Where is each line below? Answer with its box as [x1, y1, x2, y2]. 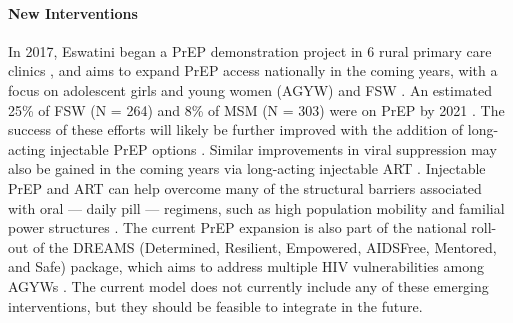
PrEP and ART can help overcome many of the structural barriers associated [8, 177, 482, 198]
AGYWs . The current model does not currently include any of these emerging [8, 275, 489, 296]
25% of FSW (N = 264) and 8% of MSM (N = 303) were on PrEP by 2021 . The [8, 99, 505, 120]
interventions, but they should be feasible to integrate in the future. [8, 295, 423, 316]
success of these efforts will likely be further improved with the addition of [8, 119, 464, 140]
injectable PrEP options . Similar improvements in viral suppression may [49, 138, 497, 159]
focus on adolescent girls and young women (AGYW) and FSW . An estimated [8, 79, 493, 100]
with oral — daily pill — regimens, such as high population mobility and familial [8, 197, 505, 218]
